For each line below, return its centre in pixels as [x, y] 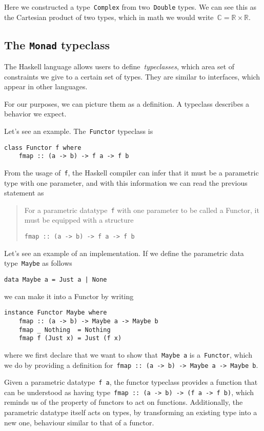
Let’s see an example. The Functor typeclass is [79, 131]
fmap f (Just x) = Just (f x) [70, 338]
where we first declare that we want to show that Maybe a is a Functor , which [128, 354]
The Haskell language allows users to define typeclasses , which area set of [119, 66]
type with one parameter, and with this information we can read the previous [126, 182]
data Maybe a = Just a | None [56, 279]
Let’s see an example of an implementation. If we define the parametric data [124, 253]
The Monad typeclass [57, 44]
